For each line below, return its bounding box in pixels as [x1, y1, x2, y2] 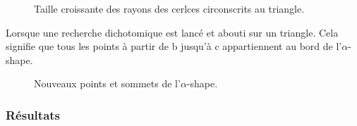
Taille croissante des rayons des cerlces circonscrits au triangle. [34, 1, 305, 15]
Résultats [6, 106, 61, 123]
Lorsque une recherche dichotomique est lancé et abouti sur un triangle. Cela [6, 25, 339, 39]
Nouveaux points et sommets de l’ [34, 76, 181, 91]
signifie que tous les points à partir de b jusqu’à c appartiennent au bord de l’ [6, 39, 342, 53]
